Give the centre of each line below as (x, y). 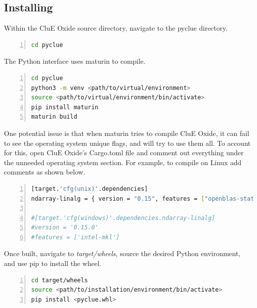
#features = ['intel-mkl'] (75, 237)
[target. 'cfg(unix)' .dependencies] (90, 189)
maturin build (54, 117)
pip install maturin (65, 107)
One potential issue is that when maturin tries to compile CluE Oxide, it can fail (127, 133)
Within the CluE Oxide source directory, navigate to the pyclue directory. (116, 28)
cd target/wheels (60, 280)
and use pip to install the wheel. (53, 263)
